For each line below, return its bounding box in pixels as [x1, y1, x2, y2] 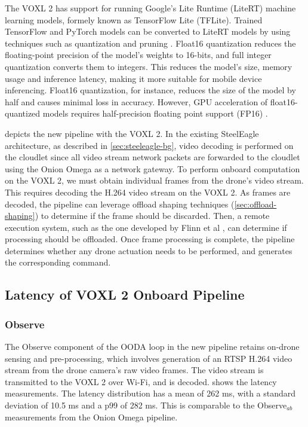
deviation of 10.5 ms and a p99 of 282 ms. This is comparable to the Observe [5, 399, 287, 411]
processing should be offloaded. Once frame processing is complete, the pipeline [5, 233, 295, 245]
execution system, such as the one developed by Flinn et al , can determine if [5, 221, 287, 233]
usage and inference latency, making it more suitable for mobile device [5, 72, 262, 84]
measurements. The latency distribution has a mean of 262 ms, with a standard [5, 387, 296, 399]
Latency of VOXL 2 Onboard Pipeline [5, 285, 245, 304]
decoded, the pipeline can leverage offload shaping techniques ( [5, 197, 235, 210]
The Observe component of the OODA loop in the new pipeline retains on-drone [5, 340, 300, 353]
